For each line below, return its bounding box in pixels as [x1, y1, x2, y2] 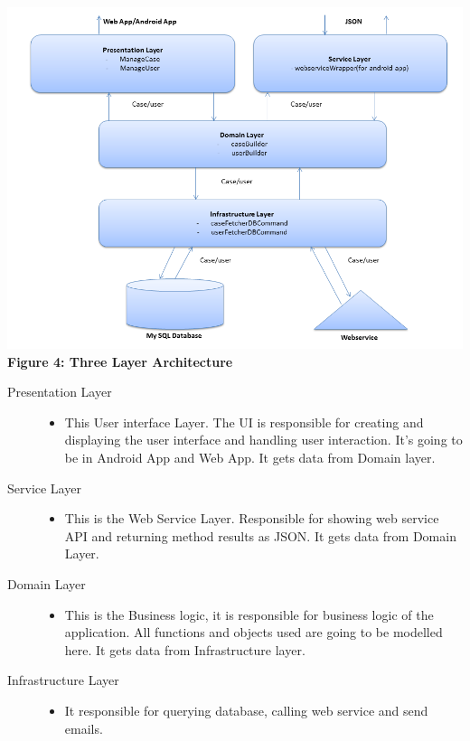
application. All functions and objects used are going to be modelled [64, 623, 443, 642]
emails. [64, 718, 103, 737]
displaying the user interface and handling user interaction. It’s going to [64, 430, 463, 449]
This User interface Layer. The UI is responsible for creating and [64, 412, 424, 431]
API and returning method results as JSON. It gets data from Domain [64, 526, 456, 545]
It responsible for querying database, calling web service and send [64, 700, 428, 719]
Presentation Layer [7, 382, 112, 401]
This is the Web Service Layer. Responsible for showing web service [64, 509, 439, 528]
